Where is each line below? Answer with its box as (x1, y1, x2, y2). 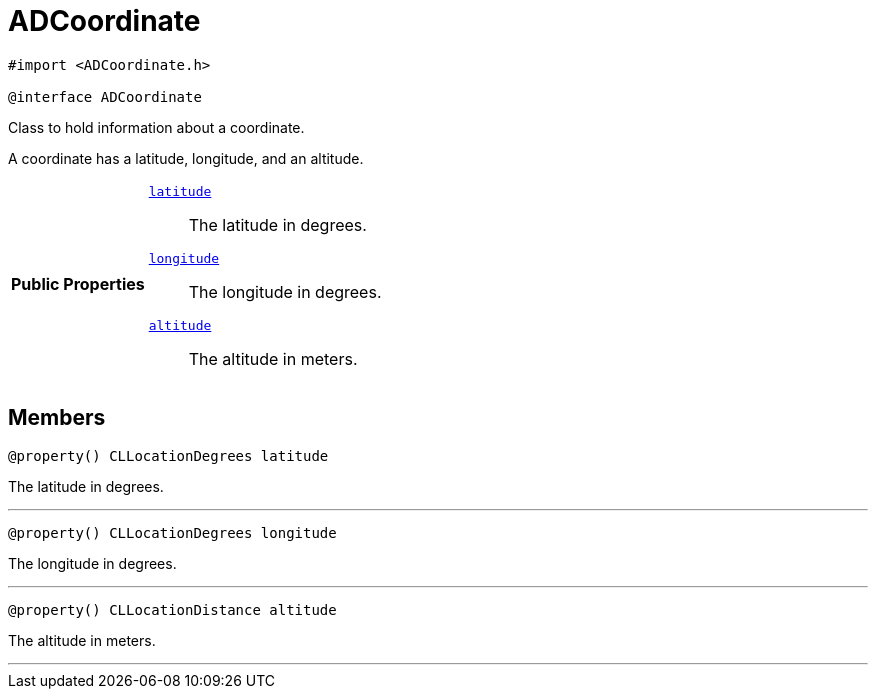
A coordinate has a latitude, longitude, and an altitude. (8, 149, 364, 167)
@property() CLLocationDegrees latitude (8, 447, 329, 464)
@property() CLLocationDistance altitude (8, 601, 337, 618)
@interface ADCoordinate (8, 88, 202, 105)
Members (8, 405, 106, 431)
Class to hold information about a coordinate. (8, 118, 305, 136)
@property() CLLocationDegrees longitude (8, 524, 337, 541)
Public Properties (11, 274, 145, 295)
